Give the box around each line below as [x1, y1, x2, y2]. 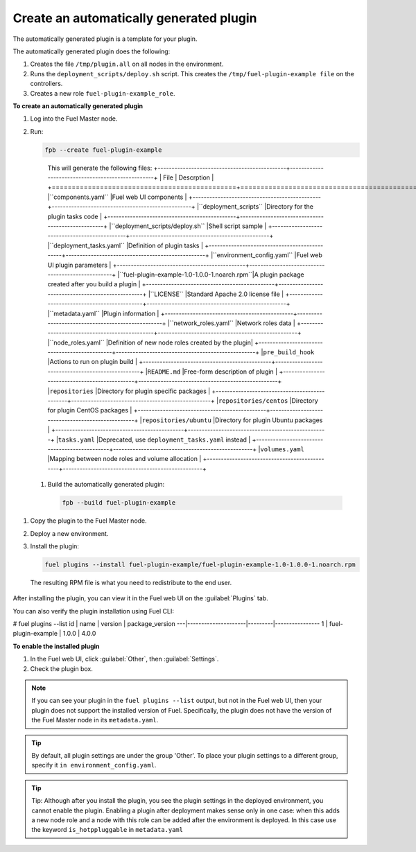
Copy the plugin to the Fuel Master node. [30, 516, 147, 525]
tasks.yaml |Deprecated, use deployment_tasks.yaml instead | [58, 435, 251, 444]
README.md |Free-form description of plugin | [147, 367, 277, 376]
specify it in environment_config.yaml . [31, 761, 157, 770]
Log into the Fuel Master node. [30, 114, 118, 123]
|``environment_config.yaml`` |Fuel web [210, 251, 322, 259]
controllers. [30, 80, 63, 88]
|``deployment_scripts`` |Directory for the [196, 202, 313, 211]
